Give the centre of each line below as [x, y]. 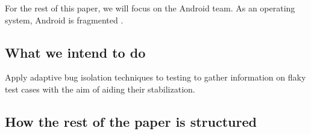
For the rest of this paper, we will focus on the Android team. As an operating [150, 8]
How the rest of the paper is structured [131, 121]
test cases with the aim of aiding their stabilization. [100, 89]
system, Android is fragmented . [64, 20]
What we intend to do [75, 52]
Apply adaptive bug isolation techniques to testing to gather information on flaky [155, 77]
